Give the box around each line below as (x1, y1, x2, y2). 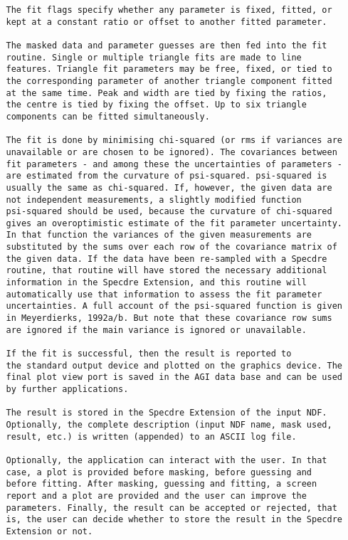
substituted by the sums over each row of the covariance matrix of (6, 242, 337, 253)
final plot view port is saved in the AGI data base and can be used (6, 372, 342, 383)
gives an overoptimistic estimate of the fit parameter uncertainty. (6, 218, 342, 228)
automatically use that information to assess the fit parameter (6, 289, 322, 300)
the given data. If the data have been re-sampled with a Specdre (6, 253, 327, 264)
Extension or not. (6, 526, 93, 536)
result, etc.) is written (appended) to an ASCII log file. (6, 431, 297, 442)
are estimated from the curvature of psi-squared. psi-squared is (6, 171, 327, 181)
